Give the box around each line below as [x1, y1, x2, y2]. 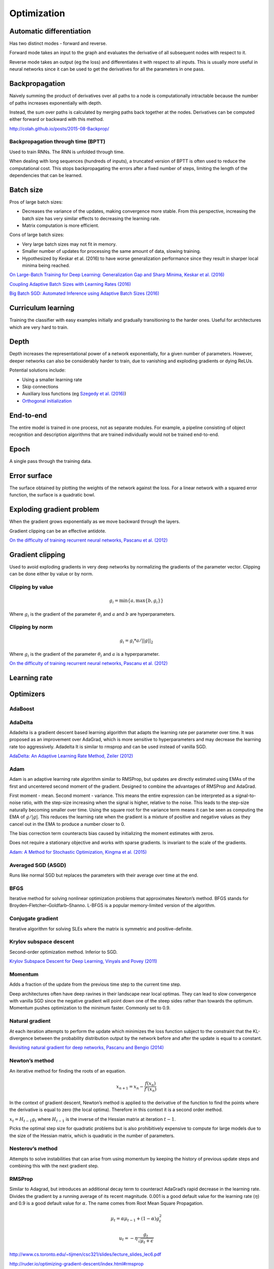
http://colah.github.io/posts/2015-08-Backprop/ [9, 125, 109, 131]
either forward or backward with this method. [9, 116, 104, 122]
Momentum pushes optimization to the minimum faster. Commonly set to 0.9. [9, 1005, 171, 1011]
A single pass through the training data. [9, 458, 92, 464]
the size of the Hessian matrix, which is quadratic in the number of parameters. [9, 1132, 175, 1139]
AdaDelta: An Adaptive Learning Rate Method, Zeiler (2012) [9, 753, 133, 759]
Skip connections [22, 383, 58, 389]
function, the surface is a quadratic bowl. [9, 492, 95, 498]
